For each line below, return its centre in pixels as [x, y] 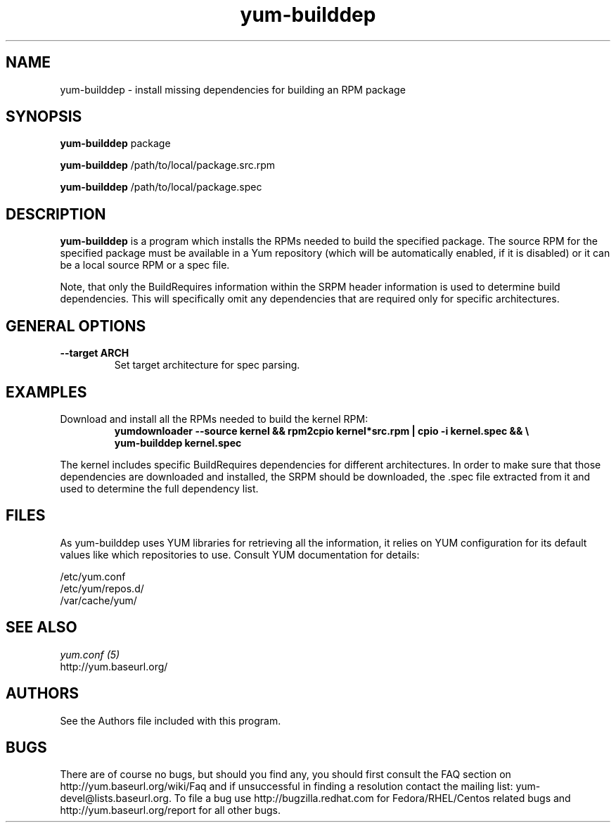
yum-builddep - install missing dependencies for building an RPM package [233, 89]
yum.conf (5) [90, 654]
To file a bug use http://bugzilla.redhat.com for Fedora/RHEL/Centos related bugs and [372, 798]
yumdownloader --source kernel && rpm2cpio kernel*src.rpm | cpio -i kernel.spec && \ [322, 431]
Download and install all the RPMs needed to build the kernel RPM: [214, 419]
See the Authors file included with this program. [171, 720]
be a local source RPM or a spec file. [145, 265]
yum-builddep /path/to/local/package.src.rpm [168, 165]
